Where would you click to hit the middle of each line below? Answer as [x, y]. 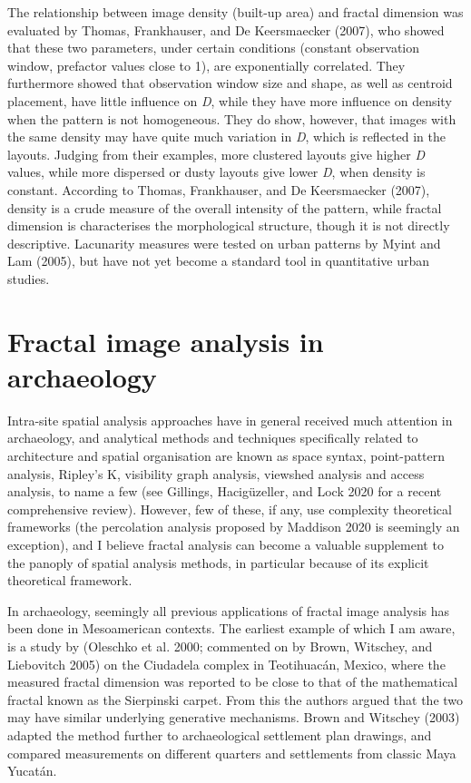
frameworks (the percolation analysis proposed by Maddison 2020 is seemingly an [234, 527]
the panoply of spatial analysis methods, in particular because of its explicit [218, 562]
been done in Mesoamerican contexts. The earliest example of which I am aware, [231, 628]
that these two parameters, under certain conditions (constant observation [214, 48]
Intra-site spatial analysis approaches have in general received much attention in [230, 420]
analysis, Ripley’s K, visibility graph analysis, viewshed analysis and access [216, 473]
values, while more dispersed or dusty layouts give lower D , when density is [216, 172]
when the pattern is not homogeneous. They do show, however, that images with [232, 118]
